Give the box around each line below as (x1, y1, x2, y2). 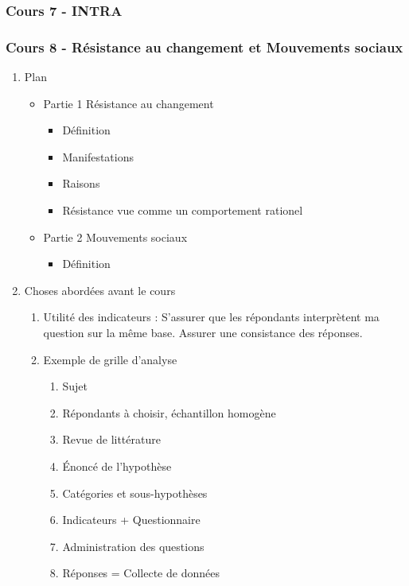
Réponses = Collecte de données (62, 565, 220, 581)
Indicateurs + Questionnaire (62, 511, 201, 528)
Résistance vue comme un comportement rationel (62, 202, 303, 219)
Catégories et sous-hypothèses (62, 484, 208, 501)
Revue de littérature (62, 431, 161, 448)
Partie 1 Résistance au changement (43, 95, 214, 111)
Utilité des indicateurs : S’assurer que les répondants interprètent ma (43, 309, 380, 325)
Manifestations (62, 148, 134, 165)
